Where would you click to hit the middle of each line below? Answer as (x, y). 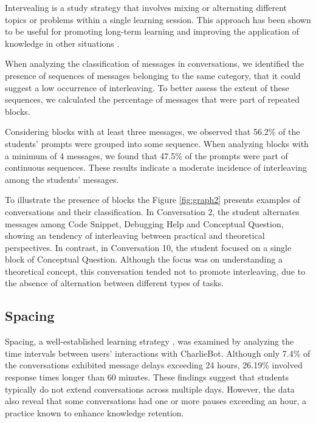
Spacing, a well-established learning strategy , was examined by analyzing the (149, 341)
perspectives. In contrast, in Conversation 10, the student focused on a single (148, 247)
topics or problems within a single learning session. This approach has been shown (158, 19)
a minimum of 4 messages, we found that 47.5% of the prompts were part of (146, 155)
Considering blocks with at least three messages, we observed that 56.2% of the (153, 132)
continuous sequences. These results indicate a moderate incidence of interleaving (156, 167)
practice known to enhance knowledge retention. (94, 412)
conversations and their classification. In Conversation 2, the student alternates (152, 211)
